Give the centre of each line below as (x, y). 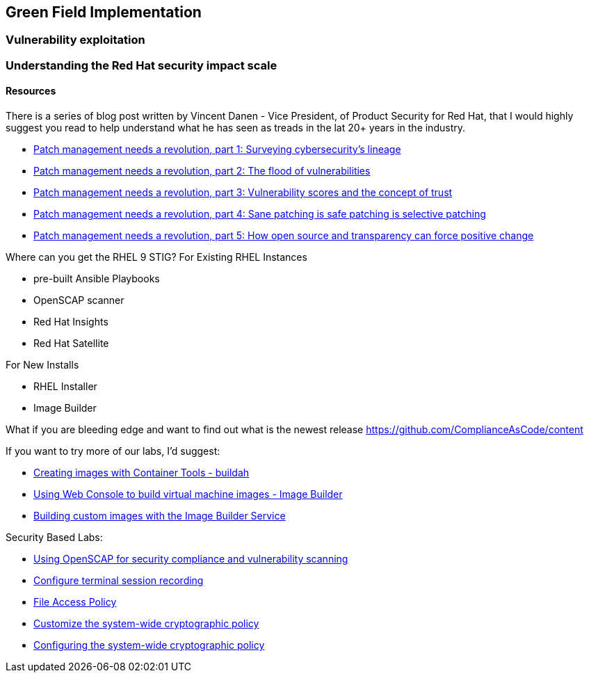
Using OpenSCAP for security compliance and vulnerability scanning (191, 559)
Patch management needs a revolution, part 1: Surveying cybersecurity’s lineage (217, 150)
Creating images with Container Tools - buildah (142, 473)
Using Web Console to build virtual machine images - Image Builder (188, 494)
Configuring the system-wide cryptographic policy (149, 645)
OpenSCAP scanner (79, 300)
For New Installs (42, 365)
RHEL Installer (65, 387)
